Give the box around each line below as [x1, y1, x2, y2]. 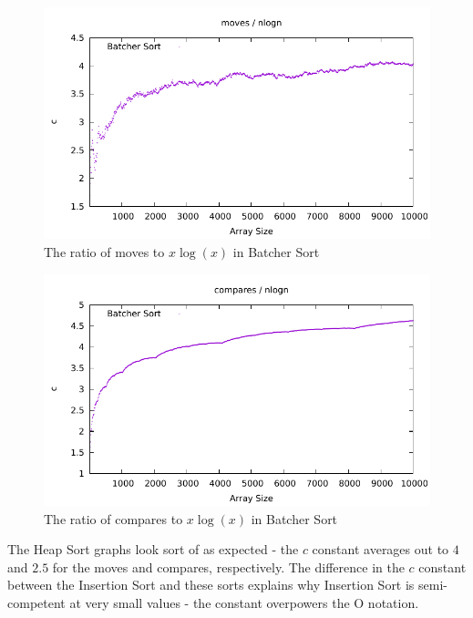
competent [7, 592, 66, 612]
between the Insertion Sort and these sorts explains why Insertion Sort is [7, 575, 415, 594]
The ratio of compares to [44, 509, 183, 528]
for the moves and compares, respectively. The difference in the [52, 557, 405, 576]
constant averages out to [312, 540, 449, 559]
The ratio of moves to [44, 242, 165, 261]
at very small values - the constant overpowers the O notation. [69, 592, 419, 612]
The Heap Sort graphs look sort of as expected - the [7, 540, 299, 559]
